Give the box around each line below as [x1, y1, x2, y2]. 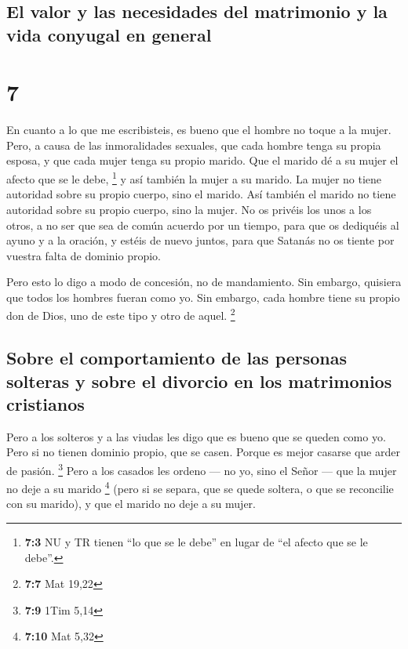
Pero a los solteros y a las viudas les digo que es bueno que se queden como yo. [6, 428, 386, 444]
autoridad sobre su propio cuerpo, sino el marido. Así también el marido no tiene [6, 186, 396, 202]
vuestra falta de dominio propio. [6, 247, 161, 263]
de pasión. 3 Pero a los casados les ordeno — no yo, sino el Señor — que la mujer [6, 459, 397, 478]
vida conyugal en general [6, 22, 212, 46]
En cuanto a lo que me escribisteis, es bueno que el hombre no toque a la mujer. [6, 121, 392, 138]
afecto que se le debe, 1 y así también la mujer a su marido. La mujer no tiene [6, 169, 382, 187]
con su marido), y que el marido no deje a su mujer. [6, 495, 256, 512]
